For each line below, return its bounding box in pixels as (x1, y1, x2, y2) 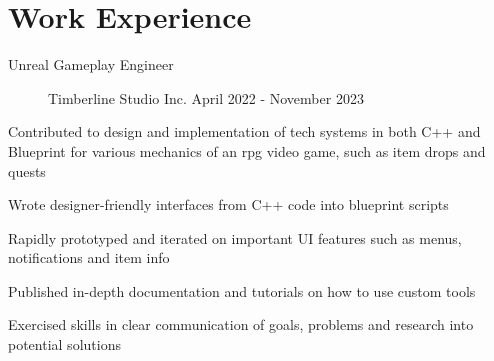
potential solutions (8, 334, 121, 355)
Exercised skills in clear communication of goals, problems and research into (8, 314, 474, 335)
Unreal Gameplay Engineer (8, 54, 174, 75)
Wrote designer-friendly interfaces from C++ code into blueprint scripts (8, 194, 449, 215)
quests (8, 160, 46, 181)
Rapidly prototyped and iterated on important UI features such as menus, (8, 227, 462, 248)
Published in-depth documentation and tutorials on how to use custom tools (8, 280, 476, 301)
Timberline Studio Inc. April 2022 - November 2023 (48, 87, 364, 108)
